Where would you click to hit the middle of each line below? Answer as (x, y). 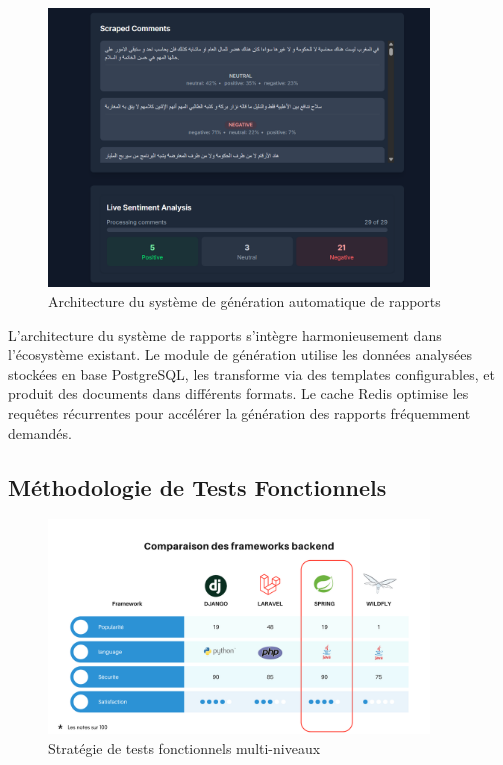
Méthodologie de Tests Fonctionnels (197, 486)
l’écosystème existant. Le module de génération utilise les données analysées (240, 354)
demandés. (40, 432)
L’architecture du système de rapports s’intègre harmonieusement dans (225, 334)
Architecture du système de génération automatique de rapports (244, 301)
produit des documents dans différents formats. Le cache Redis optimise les (238, 393)
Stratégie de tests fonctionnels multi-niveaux (184, 747)
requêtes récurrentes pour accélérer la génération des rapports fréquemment (239, 413)
